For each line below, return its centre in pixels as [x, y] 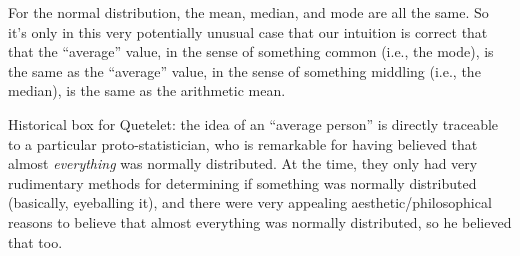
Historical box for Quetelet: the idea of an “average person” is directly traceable [253, 123]
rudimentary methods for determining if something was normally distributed [242, 182]
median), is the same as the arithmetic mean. [147, 90]
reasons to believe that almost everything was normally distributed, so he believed [260, 221]
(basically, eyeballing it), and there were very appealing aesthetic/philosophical [250, 202]
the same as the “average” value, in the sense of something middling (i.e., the [244, 70]
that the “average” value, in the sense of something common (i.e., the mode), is [251, 51]
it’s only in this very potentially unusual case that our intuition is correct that [248, 31]
